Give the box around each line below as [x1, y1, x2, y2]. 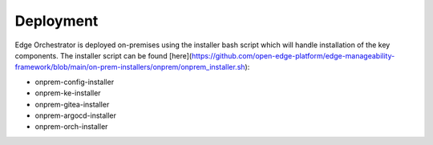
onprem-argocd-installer [34, 111, 116, 120]
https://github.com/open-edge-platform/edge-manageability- [191, 50, 395, 60]
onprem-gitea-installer [34, 99, 110, 109]
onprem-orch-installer [34, 122, 108, 131]
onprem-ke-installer [34, 88, 101, 98]
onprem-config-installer [34, 77, 115, 87]
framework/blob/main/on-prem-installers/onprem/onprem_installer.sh [14, 62, 245, 72]
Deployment [14, 12, 99, 30]
